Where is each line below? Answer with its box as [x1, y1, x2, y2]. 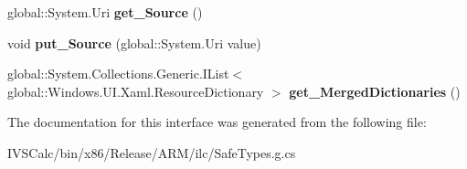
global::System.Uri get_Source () [7, 3, 203, 21]
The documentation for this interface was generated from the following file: [7, 112, 427, 132]
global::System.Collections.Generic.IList [7, 64, 229, 83]
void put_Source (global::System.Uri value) [7, 33, 261, 52]
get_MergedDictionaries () [289, 81, 461, 100]
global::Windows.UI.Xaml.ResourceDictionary [7, 81, 264, 100]
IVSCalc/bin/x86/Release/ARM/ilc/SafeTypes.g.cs [7, 143, 296, 162]
